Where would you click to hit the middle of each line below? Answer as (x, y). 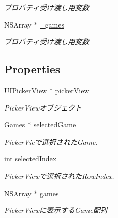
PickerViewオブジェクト (43, 107)
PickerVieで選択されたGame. (51, 141)
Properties (32, 69)
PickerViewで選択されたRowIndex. (59, 175)
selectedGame (55, 125)
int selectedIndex (31, 159)
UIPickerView (26, 90)
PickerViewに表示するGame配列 (56, 210)
